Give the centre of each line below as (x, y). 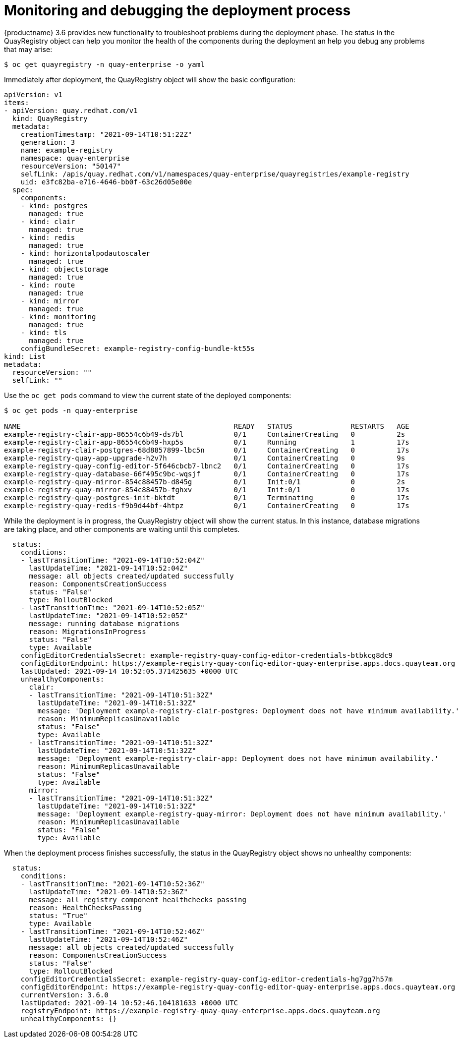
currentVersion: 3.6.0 (64, 995)
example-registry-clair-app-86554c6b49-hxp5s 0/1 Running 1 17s (207, 442)
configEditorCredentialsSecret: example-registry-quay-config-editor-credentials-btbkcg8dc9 (206, 655)
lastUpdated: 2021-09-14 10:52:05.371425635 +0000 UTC (129, 671)
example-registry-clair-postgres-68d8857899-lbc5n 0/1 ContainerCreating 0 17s (207, 450)
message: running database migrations (104, 623)
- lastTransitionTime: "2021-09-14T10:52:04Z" (113, 560)
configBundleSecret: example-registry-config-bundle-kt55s (138, 348)
